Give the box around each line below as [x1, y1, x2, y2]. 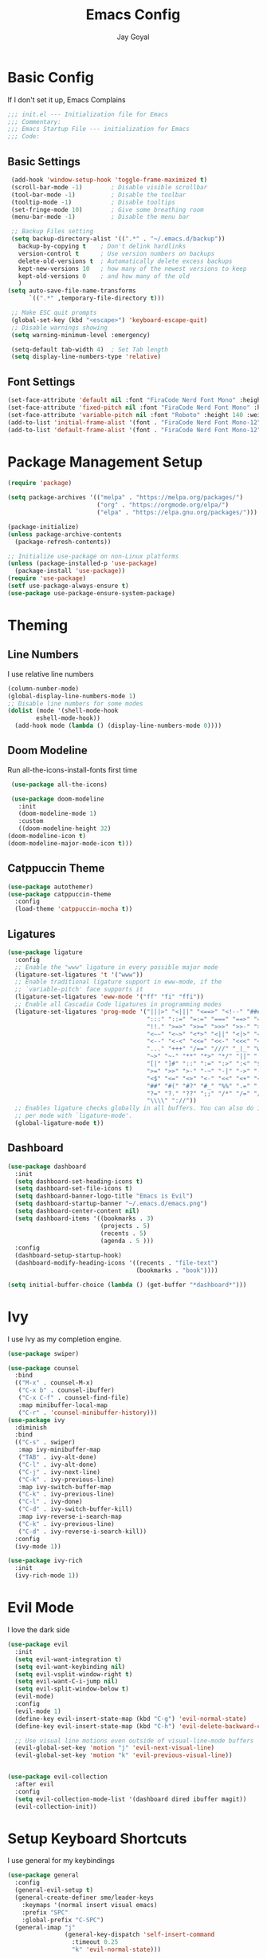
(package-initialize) [7, 523, 80, 530]
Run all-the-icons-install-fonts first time [7, 765, 138, 774]
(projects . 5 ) [100, 1222, 151, 1230]
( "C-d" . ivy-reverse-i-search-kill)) [18, 1528, 147, 1536]
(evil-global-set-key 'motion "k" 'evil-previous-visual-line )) [14, 1751, 233, 1759]
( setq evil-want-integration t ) [14, 1655, 123, 1663]
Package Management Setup [7, 453, 203, 471]
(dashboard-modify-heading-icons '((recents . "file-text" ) [14, 1259, 218, 1267]
